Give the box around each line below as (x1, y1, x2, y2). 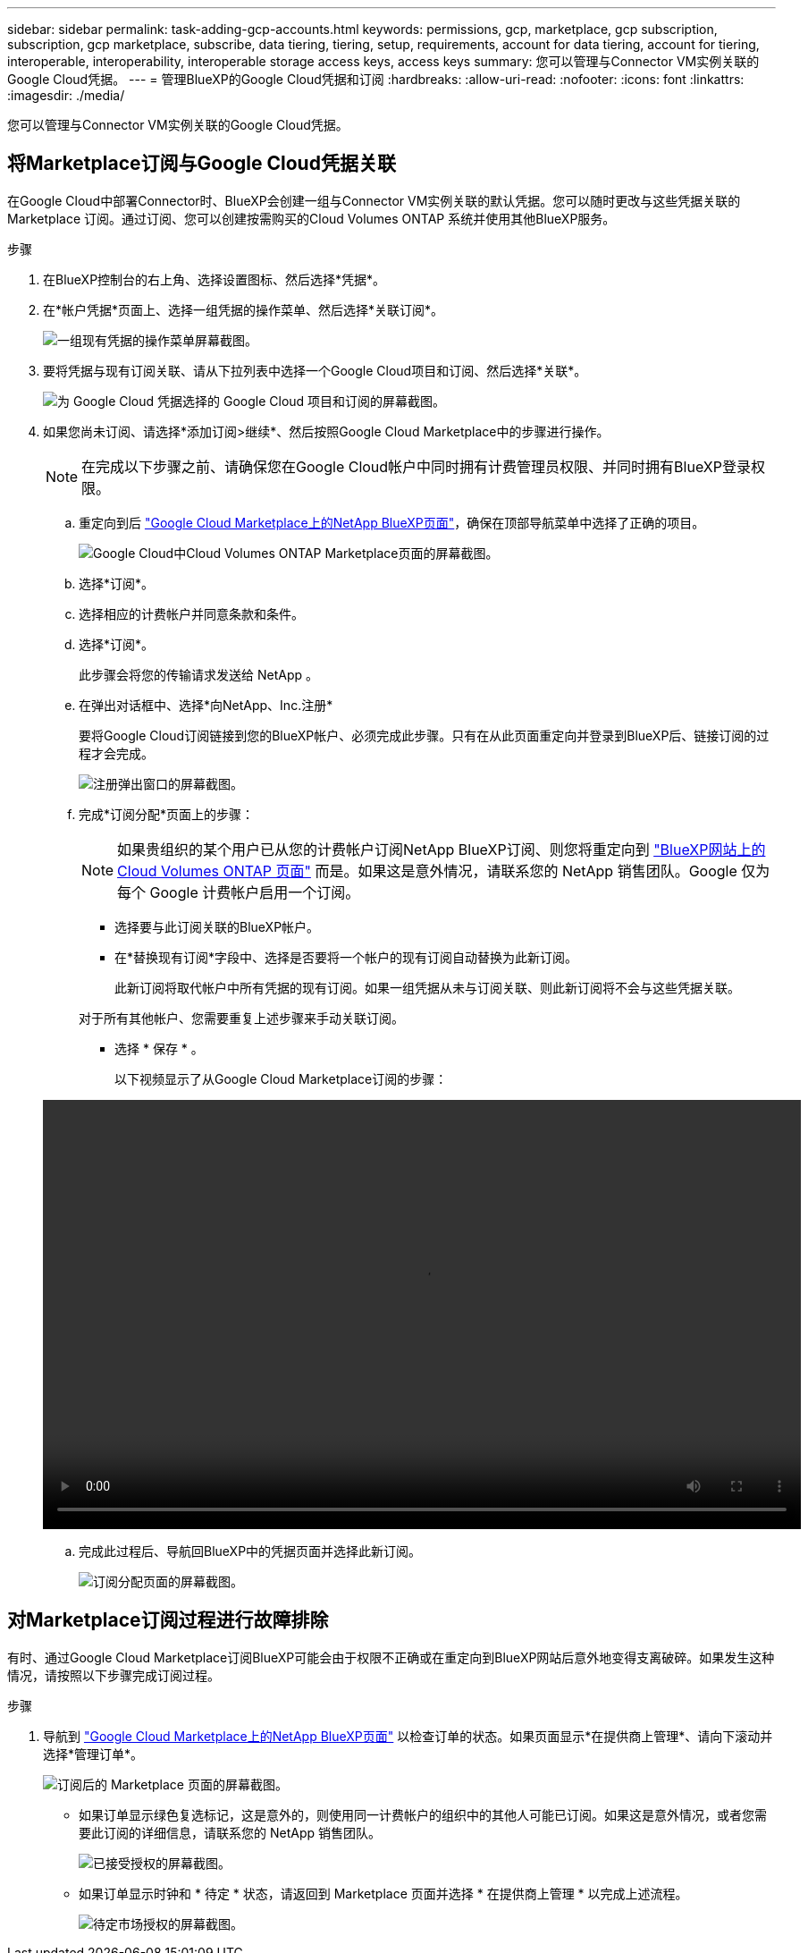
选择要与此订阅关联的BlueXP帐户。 (114, 918, 320, 934)
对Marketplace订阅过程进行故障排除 (7, 1609, 329, 1632)
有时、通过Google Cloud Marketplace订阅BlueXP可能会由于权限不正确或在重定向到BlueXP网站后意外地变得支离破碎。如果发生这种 (7, 1649, 775, 1665)
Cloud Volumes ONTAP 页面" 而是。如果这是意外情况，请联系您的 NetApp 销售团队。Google (117, 861, 737, 880)
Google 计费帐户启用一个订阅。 (149, 883, 360, 901)
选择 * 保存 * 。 (114, 1040, 204, 1056)
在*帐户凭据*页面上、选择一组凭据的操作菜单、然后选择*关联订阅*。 (43, 301, 444, 317)
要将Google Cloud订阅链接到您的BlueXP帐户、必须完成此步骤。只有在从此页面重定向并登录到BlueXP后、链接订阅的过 (79, 727, 770, 743)
